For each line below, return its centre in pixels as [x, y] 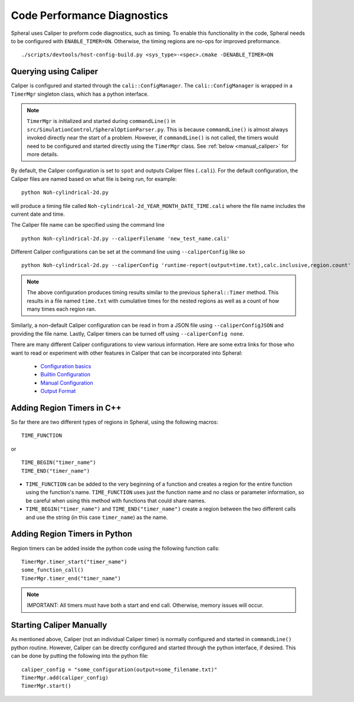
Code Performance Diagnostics [89, 15]
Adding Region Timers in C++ [66, 408]
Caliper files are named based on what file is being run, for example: [94, 179]
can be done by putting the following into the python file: [80, 656]
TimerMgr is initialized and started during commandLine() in [101, 121]
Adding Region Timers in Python [72, 534]
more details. [43, 154]
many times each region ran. [62, 309]
